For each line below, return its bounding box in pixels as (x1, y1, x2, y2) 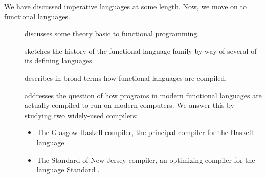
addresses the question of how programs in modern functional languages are (25, 90, 262, 100)
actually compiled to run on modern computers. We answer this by (25, 100, 234, 110)
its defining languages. (25, 55, 94, 66)
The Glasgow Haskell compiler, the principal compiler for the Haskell (36, 127, 253, 138)
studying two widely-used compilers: (25, 109, 138, 120)
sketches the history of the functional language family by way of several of (25, 45, 257, 56)
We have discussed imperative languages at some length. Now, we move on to (4, 1, 247, 11)
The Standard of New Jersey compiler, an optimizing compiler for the (36, 154, 255, 165)
